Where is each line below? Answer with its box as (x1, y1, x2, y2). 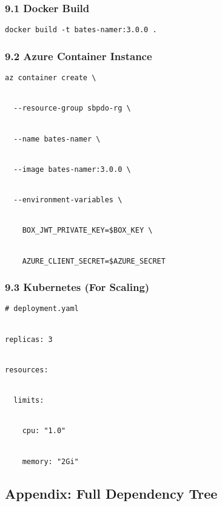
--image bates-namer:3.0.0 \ (13, 165, 131, 174)
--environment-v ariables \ (13, 196, 123, 205)
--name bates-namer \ (13, 134, 101, 143)
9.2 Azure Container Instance (5, 48, 152, 63)
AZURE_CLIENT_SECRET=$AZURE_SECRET (22, 256, 166, 265)
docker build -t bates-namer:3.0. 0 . (5, 26, 157, 35)
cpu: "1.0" (22, 426, 66, 436)
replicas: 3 (5, 335, 53, 344)
